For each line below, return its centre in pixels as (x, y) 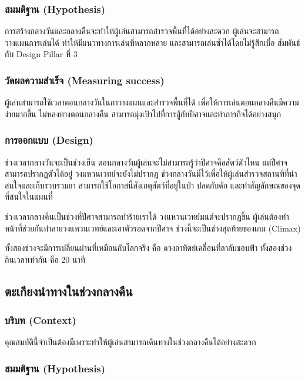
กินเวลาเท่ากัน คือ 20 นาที (45, 259)
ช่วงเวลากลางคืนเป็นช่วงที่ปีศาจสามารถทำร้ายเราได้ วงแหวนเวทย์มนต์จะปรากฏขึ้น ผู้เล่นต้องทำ (147, 216)
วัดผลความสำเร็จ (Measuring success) (85, 80)
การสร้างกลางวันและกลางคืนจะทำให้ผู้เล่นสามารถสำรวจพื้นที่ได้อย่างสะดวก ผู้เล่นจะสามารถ (142, 31)
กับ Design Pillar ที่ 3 (41, 54)
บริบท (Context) (41, 320)
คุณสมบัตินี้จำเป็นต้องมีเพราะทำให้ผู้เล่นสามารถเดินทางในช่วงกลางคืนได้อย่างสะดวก (130, 342)
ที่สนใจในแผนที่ (29, 196)
